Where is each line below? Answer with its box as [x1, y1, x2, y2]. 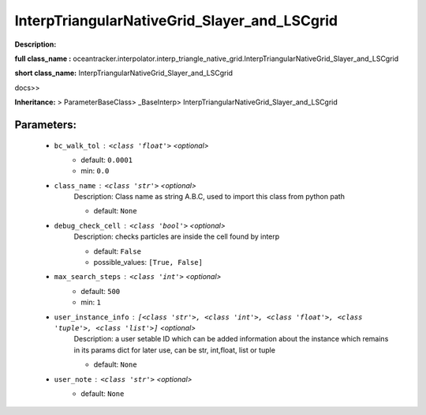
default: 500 [80, 286, 121, 296]
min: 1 [80, 297, 102, 307]
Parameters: [14, 118, 77, 131]
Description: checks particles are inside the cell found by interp [73, 232, 280, 241]
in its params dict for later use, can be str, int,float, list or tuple [73, 345, 276, 355]
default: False [93, 246, 142, 256]
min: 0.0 [80, 166, 110, 175]
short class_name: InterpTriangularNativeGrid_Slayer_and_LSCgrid [14, 68, 233, 78]
